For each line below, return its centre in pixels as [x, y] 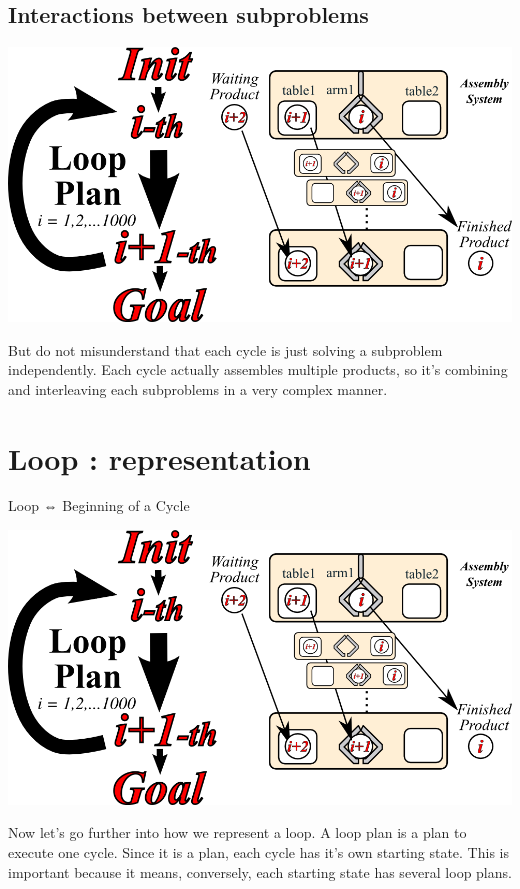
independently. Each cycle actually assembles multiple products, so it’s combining [258, 369]
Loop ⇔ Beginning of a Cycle [99, 505]
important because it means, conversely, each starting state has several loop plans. [260, 871]
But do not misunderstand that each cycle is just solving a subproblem [225, 349]
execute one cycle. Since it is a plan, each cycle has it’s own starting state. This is [258, 852]
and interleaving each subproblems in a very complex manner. [198, 388]
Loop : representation [159, 457]
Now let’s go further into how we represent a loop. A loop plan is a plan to [237, 832]
